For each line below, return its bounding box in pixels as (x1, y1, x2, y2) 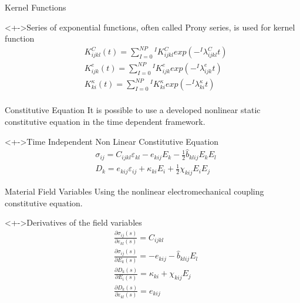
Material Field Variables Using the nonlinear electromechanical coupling (5, 185, 264, 198)
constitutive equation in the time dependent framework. (5, 115, 205, 127)
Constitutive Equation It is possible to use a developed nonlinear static (5, 104, 261, 116)
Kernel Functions (5, 1, 66, 13)
